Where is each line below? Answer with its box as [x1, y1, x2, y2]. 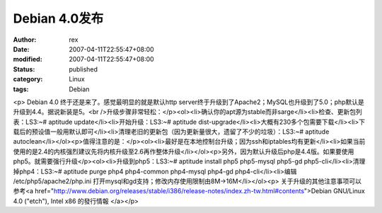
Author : [13, 35, 37, 44]
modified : [13, 55, 42, 64]
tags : [13, 85, 29, 93]
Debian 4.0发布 [13, 11, 104, 26]
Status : [13, 64, 35, 74]
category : [13, 75, 43, 84]
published [69, 64, 98, 74]
